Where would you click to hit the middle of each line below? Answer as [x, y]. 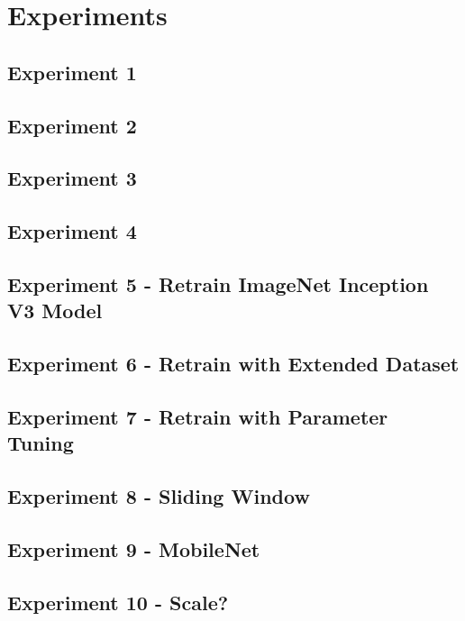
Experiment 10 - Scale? [118, 602]
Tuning [41, 443]
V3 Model [55, 310]
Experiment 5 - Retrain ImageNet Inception [218, 283]
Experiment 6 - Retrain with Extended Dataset [233, 364]
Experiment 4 [72, 231]
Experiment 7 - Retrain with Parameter [198, 416]
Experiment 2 [72, 125]
